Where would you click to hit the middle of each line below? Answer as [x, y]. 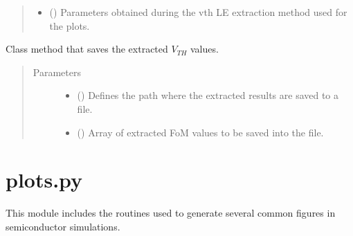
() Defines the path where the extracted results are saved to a [208, 95]
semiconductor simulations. [63, 226]
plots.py [44, 180]
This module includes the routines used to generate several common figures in [171, 213]
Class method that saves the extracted [87, 49]
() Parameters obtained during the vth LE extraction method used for [198, 12]
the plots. [70, 25]
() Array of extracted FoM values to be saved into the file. [200, 132]
